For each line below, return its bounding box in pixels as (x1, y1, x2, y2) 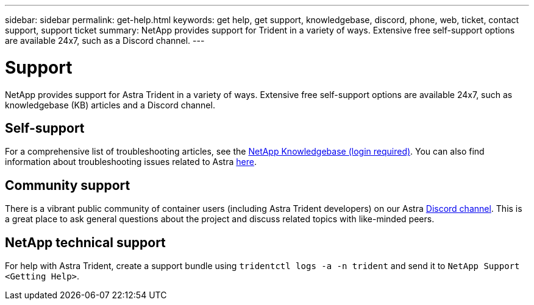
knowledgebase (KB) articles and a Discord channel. (5, 99, 215, 110)
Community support (5, 177, 130, 193)
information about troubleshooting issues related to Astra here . (5, 156, 257, 167)
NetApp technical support (5, 234, 166, 250)
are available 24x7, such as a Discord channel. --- (5, 35, 205, 46)
